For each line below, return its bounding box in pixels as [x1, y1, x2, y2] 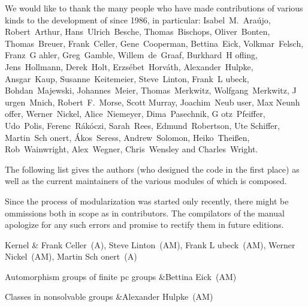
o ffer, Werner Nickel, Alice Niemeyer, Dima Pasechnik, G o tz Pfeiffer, [5, 107, 265, 120]
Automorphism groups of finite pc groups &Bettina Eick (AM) [5, 270, 237, 282]
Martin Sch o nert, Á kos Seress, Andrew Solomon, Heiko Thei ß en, [5, 131, 250, 143]
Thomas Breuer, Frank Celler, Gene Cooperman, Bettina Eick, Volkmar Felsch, [5, 37, 304, 49]
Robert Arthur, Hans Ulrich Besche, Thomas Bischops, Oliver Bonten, [5, 25, 270, 38]
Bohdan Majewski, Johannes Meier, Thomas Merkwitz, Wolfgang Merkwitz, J [5, 84, 297, 97]
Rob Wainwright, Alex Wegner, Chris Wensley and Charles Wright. [5, 143, 258, 155]
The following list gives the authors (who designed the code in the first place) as [5, 162, 300, 175]
